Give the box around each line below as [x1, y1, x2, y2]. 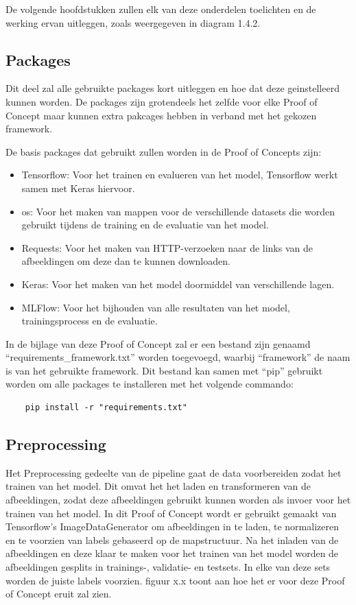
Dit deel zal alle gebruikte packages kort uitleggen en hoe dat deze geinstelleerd [5, 81, 340, 95]
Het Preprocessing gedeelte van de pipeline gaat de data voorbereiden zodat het [5, 465, 342, 479]
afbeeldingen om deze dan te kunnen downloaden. [21, 254, 230, 268]
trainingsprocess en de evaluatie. [21, 313, 158, 328]
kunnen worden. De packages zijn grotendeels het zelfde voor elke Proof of [5, 94, 318, 108]
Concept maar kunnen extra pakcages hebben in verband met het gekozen [5, 108, 317, 122]
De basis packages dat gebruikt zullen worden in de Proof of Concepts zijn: [5, 144, 322, 158]
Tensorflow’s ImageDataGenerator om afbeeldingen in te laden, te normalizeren [5, 519, 339, 534]
